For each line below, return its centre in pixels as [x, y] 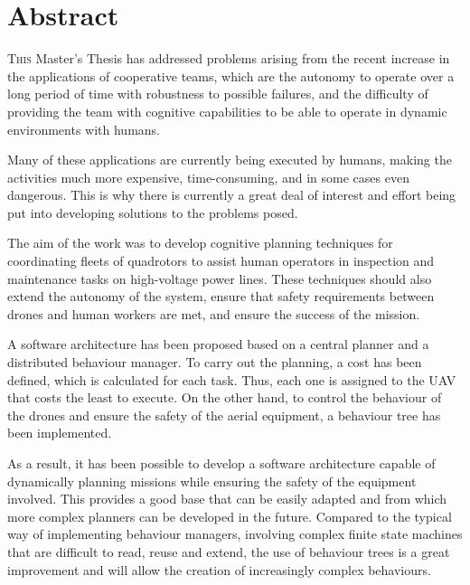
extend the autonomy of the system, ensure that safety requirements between [221, 296]
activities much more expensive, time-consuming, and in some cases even [208, 177]
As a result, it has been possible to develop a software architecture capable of [221, 463]
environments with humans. [84, 129]
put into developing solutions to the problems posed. [153, 212]
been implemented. [60, 433]
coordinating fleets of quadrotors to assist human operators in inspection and [221, 261]
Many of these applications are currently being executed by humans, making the [230, 160]
